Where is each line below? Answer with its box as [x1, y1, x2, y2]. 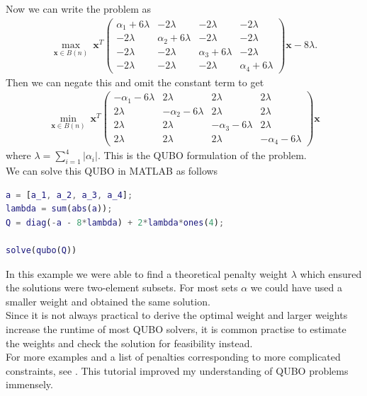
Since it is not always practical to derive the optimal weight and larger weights [6, 308, 348, 322]
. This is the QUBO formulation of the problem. [97, 148, 307, 163]
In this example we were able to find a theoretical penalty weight [6, 266, 288, 281]
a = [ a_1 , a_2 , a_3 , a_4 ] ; [6, 190, 133, 200]
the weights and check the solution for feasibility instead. [6, 335, 253, 350]
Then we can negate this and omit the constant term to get [6, 74, 264, 89]
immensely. [6, 377, 53, 392]
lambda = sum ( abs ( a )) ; [6, 204, 113, 214]
